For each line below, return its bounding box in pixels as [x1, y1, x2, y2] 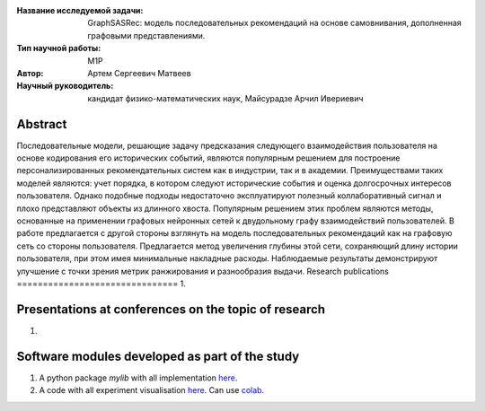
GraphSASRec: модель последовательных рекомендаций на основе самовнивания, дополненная [87, 18, 462, 29]
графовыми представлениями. [87, 30, 206, 40]
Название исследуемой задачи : [16, 5, 144, 15]
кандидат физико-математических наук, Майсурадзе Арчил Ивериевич [87, 92, 364, 103]
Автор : [16, 67, 44, 78]
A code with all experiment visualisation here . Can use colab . [39, 385, 265, 396]
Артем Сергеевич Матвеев [87, 67, 192, 78]
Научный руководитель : [16, 81, 114, 92]
